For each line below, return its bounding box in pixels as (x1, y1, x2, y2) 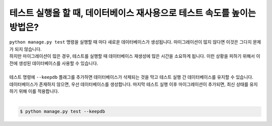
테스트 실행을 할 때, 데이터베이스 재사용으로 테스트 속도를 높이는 (9, 8, 256, 19)
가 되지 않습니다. (9, 46, 42, 52)
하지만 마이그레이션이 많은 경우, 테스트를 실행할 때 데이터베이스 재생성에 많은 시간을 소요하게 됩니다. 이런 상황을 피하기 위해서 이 (9, 53, 260, 59)
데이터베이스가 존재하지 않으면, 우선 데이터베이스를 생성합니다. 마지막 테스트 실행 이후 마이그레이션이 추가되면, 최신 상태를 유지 (9, 81, 258, 87)
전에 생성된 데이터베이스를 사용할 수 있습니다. (9, 60, 98, 66)
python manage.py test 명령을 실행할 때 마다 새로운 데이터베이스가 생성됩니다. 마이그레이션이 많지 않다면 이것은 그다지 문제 (9, 39, 261, 45)
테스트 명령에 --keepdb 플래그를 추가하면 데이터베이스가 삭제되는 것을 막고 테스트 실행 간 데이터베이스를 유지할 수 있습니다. (9, 74, 254, 80)
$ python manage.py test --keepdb (20, 108, 105, 114)
